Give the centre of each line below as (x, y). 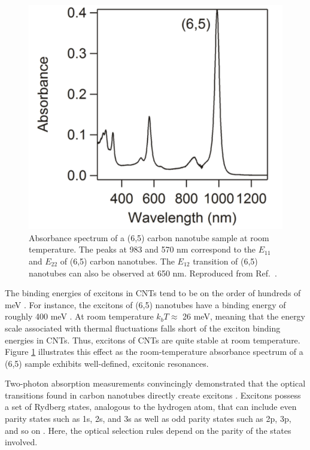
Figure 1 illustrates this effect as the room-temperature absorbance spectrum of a (154, 352)
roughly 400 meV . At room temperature (79, 316)
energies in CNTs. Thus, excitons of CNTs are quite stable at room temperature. (153, 340)
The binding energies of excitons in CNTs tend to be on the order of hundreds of (153, 293)
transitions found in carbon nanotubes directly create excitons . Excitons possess (153, 395)
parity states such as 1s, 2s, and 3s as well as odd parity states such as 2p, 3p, (148, 419)
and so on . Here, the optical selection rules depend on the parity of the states (148, 430)
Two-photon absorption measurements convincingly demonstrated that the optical (155, 383)
